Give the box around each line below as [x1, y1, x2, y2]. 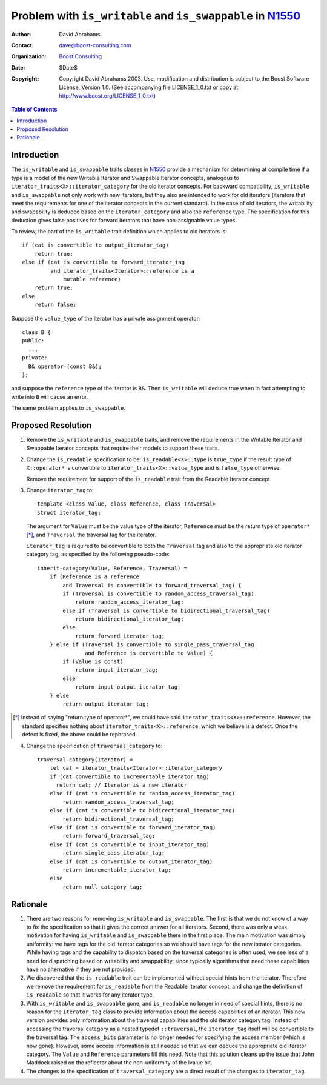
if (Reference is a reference [49, 573, 139, 580]
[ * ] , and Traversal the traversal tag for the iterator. [26, 531, 157, 538]
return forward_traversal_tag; [62, 832, 156, 840]
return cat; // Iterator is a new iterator [56, 782, 188, 789]
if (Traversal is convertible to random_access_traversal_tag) [62, 590, 254, 597]
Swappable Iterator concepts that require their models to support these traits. [26, 444, 220, 452]
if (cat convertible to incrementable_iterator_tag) [49, 773, 210, 780]
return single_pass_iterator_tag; [62, 849, 165, 856]
